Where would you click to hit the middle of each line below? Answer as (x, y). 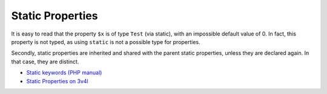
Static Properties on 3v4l (58, 81)
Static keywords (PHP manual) (64, 73)
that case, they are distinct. (45, 61)
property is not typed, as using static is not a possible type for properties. (106, 42)
